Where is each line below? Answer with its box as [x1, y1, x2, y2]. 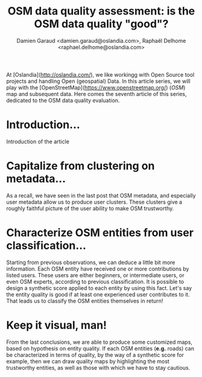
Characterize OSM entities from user [6, 226, 194, 239]
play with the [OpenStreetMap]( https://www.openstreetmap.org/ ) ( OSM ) [6, 83, 186, 91]
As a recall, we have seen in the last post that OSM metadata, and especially [6, 192, 196, 199]
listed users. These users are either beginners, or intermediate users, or [6, 271, 185, 279]
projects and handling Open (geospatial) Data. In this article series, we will [6, 77, 191, 85]
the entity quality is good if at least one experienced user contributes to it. [6, 291, 190, 298]
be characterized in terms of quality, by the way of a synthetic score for [6, 351, 185, 358]
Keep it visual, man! [6, 318, 107, 332]
